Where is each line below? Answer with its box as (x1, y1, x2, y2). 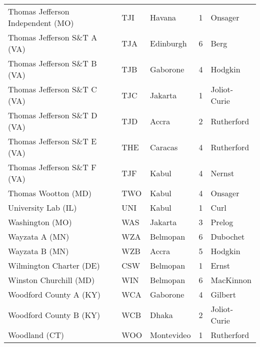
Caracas (150, 141, 178, 153)
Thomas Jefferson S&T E (8, 135, 97, 147)
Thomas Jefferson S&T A (8, 31, 97, 43)
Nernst (210, 167, 234, 179)
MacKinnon (210, 274, 251, 286)
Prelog (210, 216, 233, 228)
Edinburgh (150, 37, 187, 49)
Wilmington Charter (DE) (8, 260, 100, 271)
